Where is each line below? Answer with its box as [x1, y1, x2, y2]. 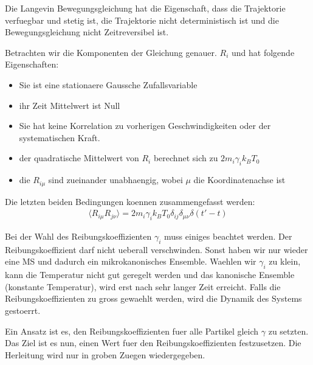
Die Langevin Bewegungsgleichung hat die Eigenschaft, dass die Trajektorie [5, 2, 286, 14]
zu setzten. [268, 324, 309, 337]
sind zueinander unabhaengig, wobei [48, 173, 183, 186]
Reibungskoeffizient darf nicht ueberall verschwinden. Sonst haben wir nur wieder [5, 243, 308, 255]
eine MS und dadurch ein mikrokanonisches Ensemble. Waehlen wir [5, 255, 256, 268]
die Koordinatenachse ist [193, 173, 286, 186]
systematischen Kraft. [19, 131, 100, 144]
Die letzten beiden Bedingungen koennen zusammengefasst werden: [5, 195, 255, 207]
